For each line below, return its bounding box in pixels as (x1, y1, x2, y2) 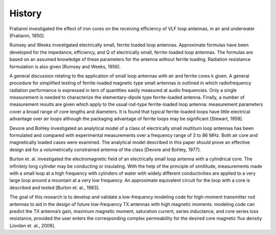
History (9, 8, 42, 19)
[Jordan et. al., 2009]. (9, 222, 56, 228)
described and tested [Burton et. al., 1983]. (9, 184, 100, 191)
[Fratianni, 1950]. (9, 32, 45, 38)
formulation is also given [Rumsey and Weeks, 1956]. (9, 63, 121, 69)
